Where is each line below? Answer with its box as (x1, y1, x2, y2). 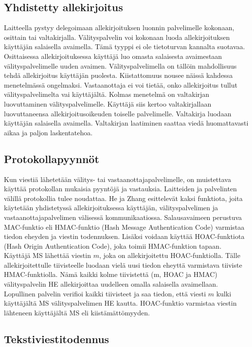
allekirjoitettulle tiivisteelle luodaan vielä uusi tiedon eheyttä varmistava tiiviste (4, 259, 242, 270)
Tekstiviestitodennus (4, 331, 109, 346)
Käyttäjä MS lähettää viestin (4, 250, 91, 260)
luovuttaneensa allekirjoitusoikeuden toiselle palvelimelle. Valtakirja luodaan (4, 108, 232, 118)
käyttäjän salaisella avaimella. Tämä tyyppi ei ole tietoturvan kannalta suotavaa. (4, 41, 245, 52)
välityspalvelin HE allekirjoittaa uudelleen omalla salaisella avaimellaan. (4, 279, 218, 289)
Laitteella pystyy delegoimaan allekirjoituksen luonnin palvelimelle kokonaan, (4, 22, 234, 33)
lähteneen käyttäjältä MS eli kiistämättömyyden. (4, 307, 150, 317)
